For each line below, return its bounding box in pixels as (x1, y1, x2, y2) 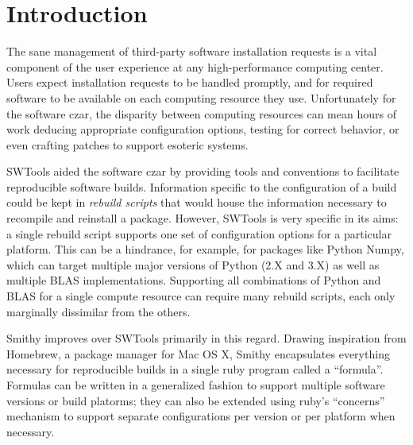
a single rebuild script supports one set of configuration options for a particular (6, 225, 392, 242)
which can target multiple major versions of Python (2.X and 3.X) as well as (6, 256, 380, 273)
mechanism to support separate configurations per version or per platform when (6, 408, 396, 424)
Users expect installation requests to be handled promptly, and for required (6, 74, 373, 91)
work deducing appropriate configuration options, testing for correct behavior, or (6, 121, 399, 137)
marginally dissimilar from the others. (6, 303, 191, 319)
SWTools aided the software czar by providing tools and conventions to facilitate (6, 163, 399, 180)
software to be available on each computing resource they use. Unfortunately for (6, 89, 396, 106)
